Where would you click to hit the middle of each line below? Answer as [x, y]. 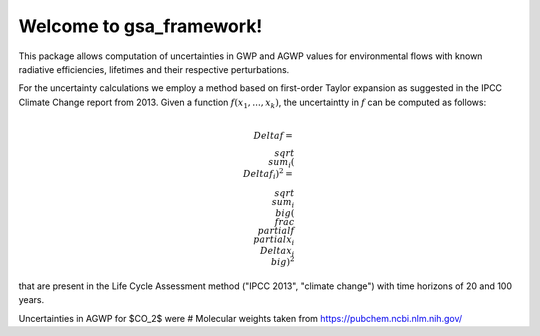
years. [31, 300]
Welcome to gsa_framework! [140, 26]
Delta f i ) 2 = [268, 174]
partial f [276, 230]
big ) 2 [282, 261]
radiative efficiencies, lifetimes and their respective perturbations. [154, 69]
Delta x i [277, 252]
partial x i [274, 240]
